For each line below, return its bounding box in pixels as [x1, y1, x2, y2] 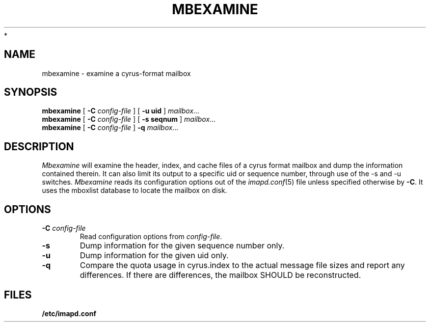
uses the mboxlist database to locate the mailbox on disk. [42, 186, 227, 195]
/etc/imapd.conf [42, 309, 96, 318]
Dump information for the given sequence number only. [80, 241, 285, 251]
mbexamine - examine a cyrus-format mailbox [42, 69, 191, 78]
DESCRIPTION [4, 140, 74, 153]
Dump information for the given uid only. [80, 250, 229, 261]
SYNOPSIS [4, 86, 57, 99]
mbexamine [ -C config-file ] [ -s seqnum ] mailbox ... [42, 115, 216, 124]
